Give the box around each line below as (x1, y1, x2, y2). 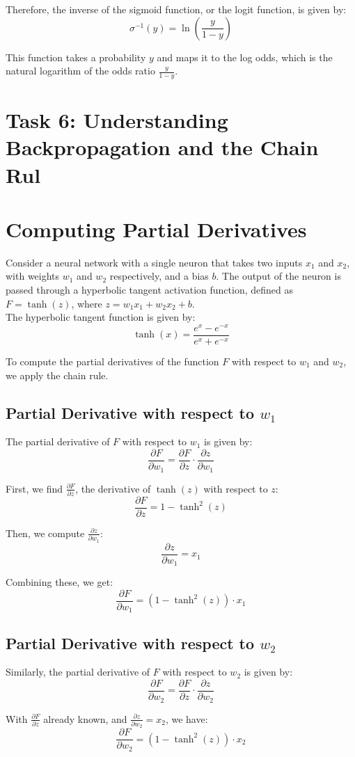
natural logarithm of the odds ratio (6, 63, 155, 78)
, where (71, 296, 102, 310)
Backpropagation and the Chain (6, 133, 319, 161)
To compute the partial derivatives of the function (6, 354, 219, 368)
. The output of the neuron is (216, 269, 341, 283)
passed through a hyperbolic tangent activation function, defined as (6, 282, 293, 297)
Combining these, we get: (6, 575, 113, 589)
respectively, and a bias (109, 269, 209, 283)
